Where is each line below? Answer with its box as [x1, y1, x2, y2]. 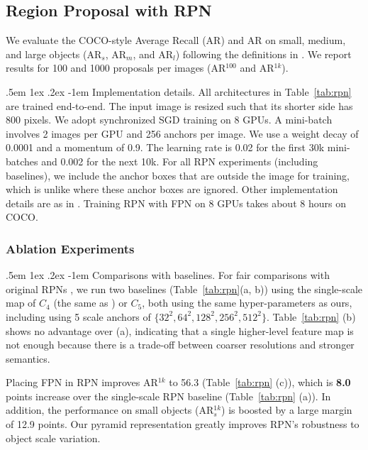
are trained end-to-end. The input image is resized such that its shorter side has [6, 98, 353, 113]
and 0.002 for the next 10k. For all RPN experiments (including [41, 153, 318, 168]
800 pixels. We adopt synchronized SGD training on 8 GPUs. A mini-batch [6, 112, 333, 127]
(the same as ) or [53, 295, 128, 310]
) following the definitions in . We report [175, 46, 352, 61]
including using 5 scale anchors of [6, 309, 151, 324]
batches [6, 153, 38, 168]
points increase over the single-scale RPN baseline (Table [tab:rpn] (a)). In [6, 388, 331, 403]
